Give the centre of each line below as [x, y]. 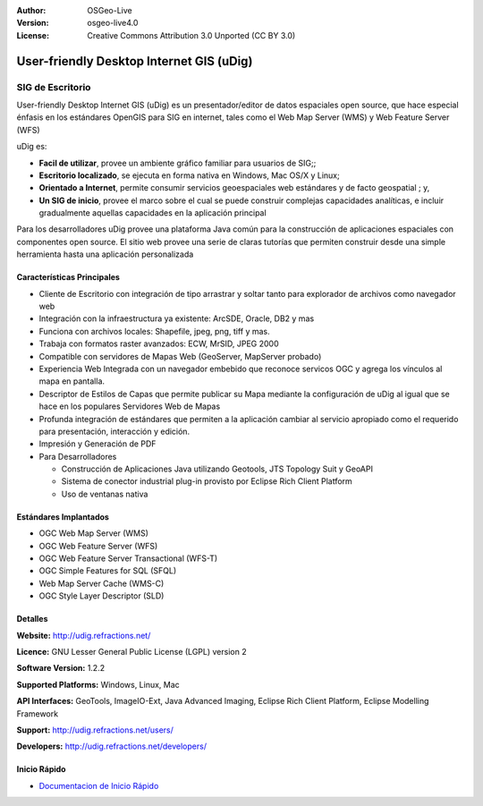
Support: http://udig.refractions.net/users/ [95, 730]
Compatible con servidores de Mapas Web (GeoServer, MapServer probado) [180, 356]
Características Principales [68, 277]
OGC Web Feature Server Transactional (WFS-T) [128, 558]
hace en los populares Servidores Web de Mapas [130, 406]
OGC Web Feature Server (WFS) [98, 546]
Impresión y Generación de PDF [97, 444]
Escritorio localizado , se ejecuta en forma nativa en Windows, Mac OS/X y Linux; [189, 175]
